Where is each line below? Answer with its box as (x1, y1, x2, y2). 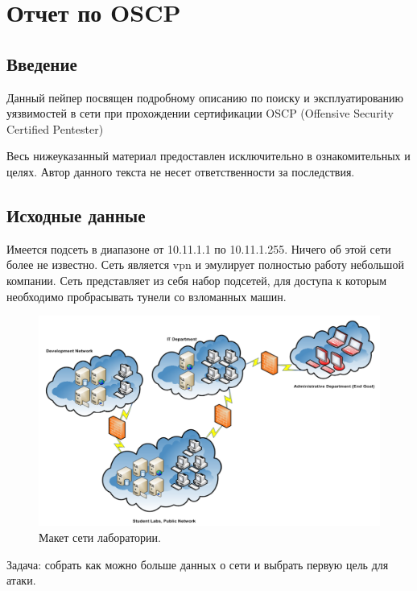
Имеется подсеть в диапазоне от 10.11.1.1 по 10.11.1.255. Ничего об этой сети (6, 240, 391, 257)
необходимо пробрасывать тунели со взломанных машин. (6, 287, 287, 304)
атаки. (6, 572, 36, 589)
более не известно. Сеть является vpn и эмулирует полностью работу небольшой (6, 256, 404, 273)
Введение (6, 51, 77, 76)
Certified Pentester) (6, 120, 104, 137)
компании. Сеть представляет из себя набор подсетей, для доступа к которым (6, 271, 387, 288)
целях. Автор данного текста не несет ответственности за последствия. (6, 163, 355, 180)
